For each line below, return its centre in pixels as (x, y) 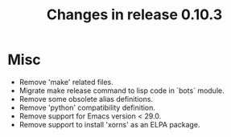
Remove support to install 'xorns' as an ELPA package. (109, 124)
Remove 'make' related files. (66, 82)
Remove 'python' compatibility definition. (87, 107)
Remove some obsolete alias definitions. (86, 99)
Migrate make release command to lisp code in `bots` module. (122, 91)
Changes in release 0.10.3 (134, 15)
